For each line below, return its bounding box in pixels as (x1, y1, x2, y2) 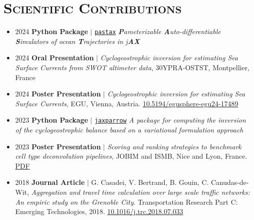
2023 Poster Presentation (15, 141, 101, 151)
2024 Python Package (15, 26, 88, 37)
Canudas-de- (211, 177, 249, 187)
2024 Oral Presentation (15, 52, 94, 63)
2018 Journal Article (15, 177, 85, 187)
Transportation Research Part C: (137, 196, 238, 207)
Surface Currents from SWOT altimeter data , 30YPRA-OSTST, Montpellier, (15, 62, 250, 72)
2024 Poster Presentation (15, 88, 101, 99)
